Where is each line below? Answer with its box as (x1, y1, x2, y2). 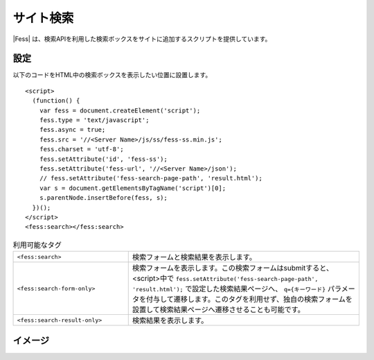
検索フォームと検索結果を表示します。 (132, 252, 256, 262)
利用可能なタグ (12, 240, 62, 250)
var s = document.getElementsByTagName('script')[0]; (39, 184, 226, 192)
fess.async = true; (39, 126, 106, 134)
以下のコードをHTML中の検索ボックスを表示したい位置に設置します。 (12, 71, 212, 79)
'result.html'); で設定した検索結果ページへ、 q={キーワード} (132, 284, 326, 294)
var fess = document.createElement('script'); (39, 106, 201, 114)
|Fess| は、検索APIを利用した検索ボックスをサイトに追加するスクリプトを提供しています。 (12, 35, 271, 43)
